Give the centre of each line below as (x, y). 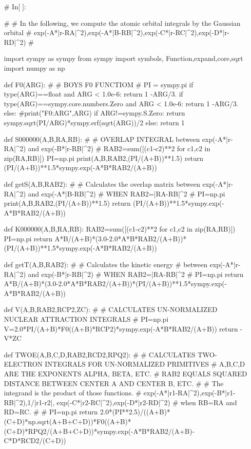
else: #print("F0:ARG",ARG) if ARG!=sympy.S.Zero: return (95, 113)
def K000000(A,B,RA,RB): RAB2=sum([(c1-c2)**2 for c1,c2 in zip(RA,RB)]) (120, 229)
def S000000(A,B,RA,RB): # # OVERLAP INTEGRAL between (102, 139)
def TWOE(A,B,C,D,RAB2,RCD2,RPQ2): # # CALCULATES (100, 354)
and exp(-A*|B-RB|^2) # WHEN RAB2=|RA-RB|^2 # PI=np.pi (126, 193)
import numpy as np (35, 68)
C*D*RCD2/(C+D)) (35, 440)
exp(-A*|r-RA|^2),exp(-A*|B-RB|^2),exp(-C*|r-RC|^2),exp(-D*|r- (132, 32)
